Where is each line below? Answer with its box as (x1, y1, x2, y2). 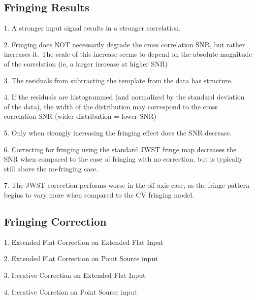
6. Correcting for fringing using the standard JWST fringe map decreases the (4, 144, 237, 154)
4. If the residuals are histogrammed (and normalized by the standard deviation (4, 92, 245, 102)
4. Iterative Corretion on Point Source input (4, 286, 137, 297)
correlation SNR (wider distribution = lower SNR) (4, 111, 157, 121)
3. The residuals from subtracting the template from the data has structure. (4, 75, 233, 85)
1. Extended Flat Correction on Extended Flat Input (4, 236, 164, 247)
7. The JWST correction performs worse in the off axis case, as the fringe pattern (4, 180, 250, 190)
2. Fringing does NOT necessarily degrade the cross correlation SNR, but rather (4, 39, 245, 49)
